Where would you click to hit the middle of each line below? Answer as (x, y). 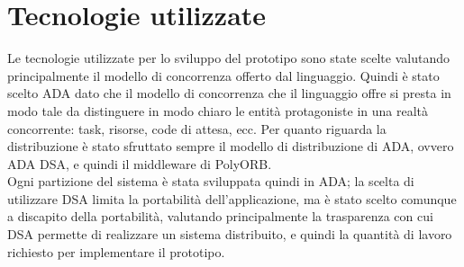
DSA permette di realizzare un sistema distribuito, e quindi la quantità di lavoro (230, 234)
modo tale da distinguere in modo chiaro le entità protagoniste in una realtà (218, 110)
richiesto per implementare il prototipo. (116, 251)
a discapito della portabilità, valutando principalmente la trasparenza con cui (220, 216)
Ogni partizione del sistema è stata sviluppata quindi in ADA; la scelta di (211, 181)
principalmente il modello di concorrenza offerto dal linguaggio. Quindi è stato (223, 75)
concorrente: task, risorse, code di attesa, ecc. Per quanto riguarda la (197, 128)
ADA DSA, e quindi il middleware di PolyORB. (140, 163)
